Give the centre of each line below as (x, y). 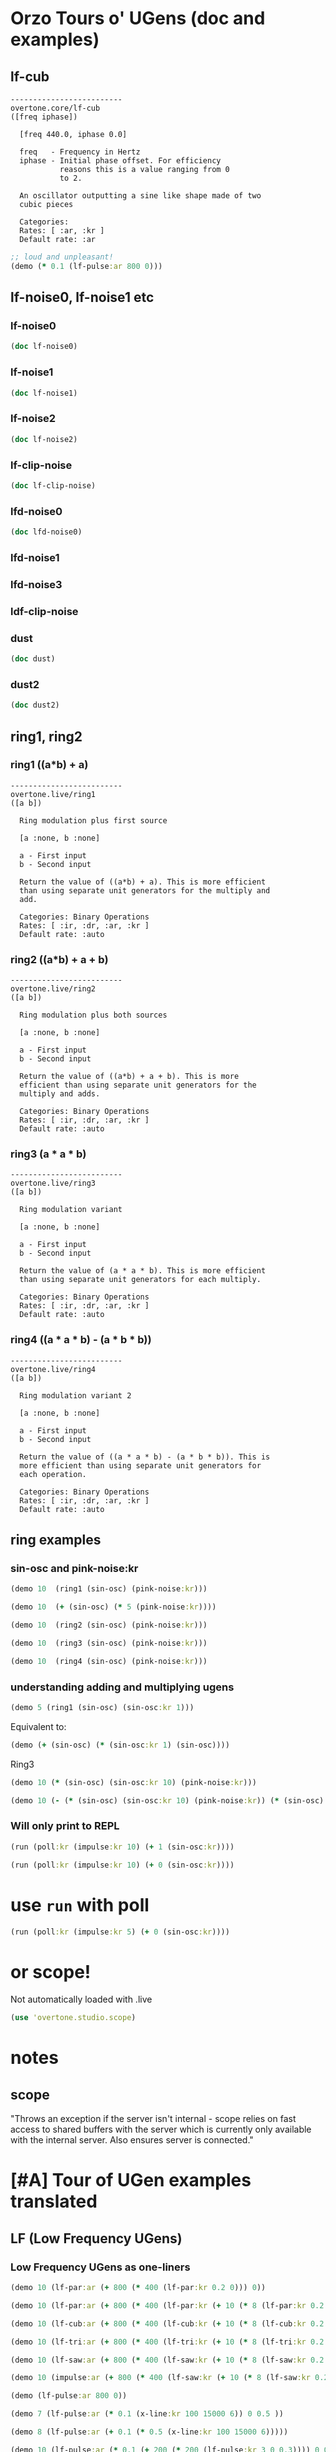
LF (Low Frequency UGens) (96, 2238)
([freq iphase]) (44, 117)
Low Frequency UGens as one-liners (100, 2267)
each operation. (53, 1474)
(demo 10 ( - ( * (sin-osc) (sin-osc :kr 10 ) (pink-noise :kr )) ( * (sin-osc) (167, 1800)
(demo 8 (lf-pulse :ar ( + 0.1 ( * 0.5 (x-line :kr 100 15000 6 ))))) (149, 2432)
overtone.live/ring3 (53, 1183)
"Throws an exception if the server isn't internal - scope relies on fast (153, 2119)
